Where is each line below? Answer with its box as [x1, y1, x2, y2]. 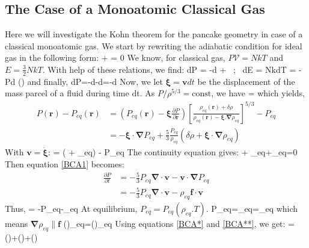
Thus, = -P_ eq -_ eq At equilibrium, [5, 202, 138, 214]
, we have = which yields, [211, 87, 305, 99]
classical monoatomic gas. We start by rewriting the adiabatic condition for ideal [5, 39, 302, 52]
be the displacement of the [197, 75, 295, 87]
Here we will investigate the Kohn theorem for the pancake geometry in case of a [5, 28, 303, 40]
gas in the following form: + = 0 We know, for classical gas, [5, 51, 225, 64]
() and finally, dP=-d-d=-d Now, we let [17, 75, 163, 87]
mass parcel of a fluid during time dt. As [5, 87, 155, 99]
